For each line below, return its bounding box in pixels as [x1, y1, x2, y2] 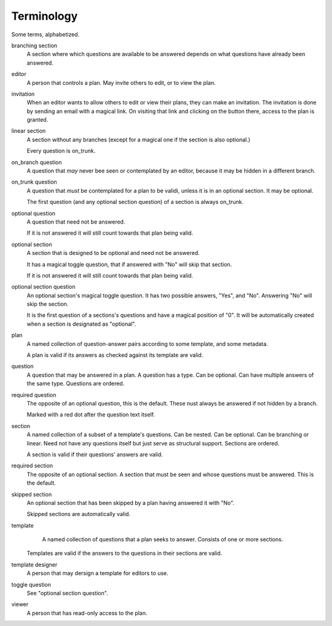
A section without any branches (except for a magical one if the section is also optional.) [26, 136, 251, 143]
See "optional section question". [26, 590, 108, 597]
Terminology [11, 9, 78, 23]
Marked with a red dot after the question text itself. [26, 411, 155, 418]
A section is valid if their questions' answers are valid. [26, 450, 163, 458]
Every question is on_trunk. [26, 147, 96, 155]
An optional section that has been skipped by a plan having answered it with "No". [26, 499, 235, 506]
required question [11, 391, 57, 399]
